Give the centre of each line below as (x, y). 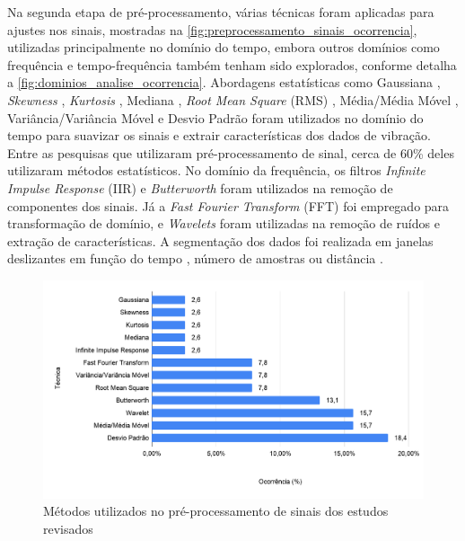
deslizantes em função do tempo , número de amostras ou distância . (195, 258)
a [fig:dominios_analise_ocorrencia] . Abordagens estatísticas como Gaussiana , (224, 82)
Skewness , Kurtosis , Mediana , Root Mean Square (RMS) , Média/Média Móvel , (233, 99)
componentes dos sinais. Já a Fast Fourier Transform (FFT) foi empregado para (228, 205)
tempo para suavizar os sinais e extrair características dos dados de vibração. (219, 135)
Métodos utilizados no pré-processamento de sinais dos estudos (216, 511)
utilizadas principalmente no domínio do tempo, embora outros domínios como (224, 47)
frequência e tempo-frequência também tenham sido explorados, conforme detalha (232, 64)
